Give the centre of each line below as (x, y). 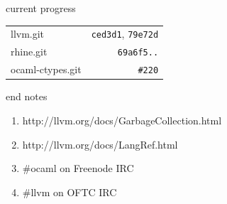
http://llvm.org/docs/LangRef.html (100, 144)
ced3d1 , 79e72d (125, 34)
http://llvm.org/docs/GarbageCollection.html (122, 120)
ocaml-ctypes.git (46, 69)
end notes (27, 96)
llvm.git (28, 34)
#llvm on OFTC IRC (70, 192)
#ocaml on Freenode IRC (78, 168)
